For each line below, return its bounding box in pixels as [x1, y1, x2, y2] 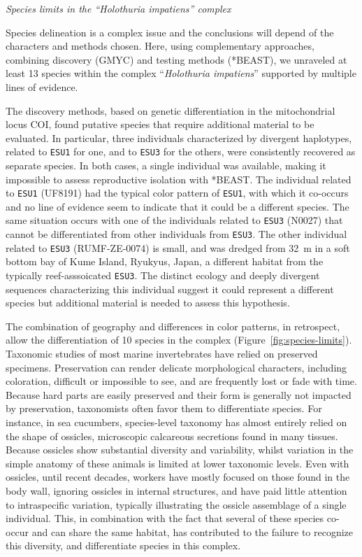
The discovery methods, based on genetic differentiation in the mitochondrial [6, 103, 335, 118]
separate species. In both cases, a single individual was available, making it [6, 158, 326, 172]
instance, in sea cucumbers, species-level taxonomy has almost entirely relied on [6, 415, 347, 429]
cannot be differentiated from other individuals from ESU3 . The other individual [6, 227, 347, 241]
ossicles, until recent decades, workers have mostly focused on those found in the [6, 470, 350, 484]
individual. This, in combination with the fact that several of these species [6, 511, 324, 526]
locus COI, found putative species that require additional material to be [6, 117, 314, 132]
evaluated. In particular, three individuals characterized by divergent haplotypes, [6, 130, 352, 145]
